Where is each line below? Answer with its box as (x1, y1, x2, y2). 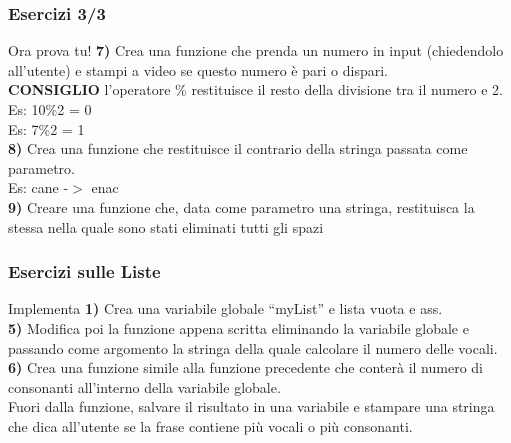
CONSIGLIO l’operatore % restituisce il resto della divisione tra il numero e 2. (8, 79, 503, 100)
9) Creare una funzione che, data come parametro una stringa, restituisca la (8, 196, 475, 217)
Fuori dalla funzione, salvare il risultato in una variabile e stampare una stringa (8, 396, 495, 417)
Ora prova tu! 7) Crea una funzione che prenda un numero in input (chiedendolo (8, 40, 504, 61)
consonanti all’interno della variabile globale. (8, 376, 281, 397)
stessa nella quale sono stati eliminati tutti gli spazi (8, 216, 324, 237)
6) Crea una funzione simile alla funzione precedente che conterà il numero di (8, 357, 483, 378)
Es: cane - (8, 177, 69, 198)
